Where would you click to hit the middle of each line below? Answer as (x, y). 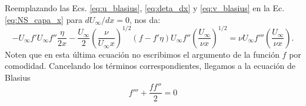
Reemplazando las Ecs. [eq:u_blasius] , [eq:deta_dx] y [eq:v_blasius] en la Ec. (145, 8)
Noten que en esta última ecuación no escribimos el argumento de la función (142, 54)
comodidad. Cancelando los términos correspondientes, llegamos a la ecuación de (150, 66)
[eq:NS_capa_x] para (44, 19)
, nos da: (145, 19)
